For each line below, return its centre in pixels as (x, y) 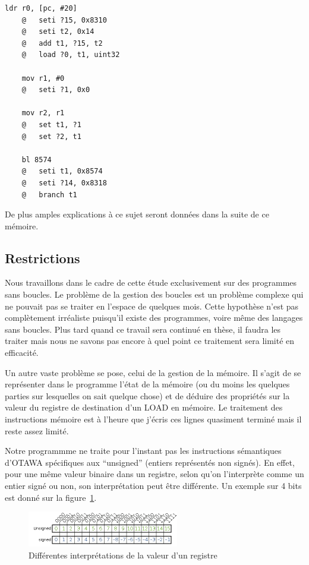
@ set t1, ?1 (51, 124)
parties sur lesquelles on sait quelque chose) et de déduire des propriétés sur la (147, 395)
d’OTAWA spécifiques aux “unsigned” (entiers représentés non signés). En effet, (150, 462)
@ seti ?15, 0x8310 (64, 20)
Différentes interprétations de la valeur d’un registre (123, 555)
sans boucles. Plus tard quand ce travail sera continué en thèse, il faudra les (143, 329)
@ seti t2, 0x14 (58, 32)
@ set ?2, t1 (51, 136)
